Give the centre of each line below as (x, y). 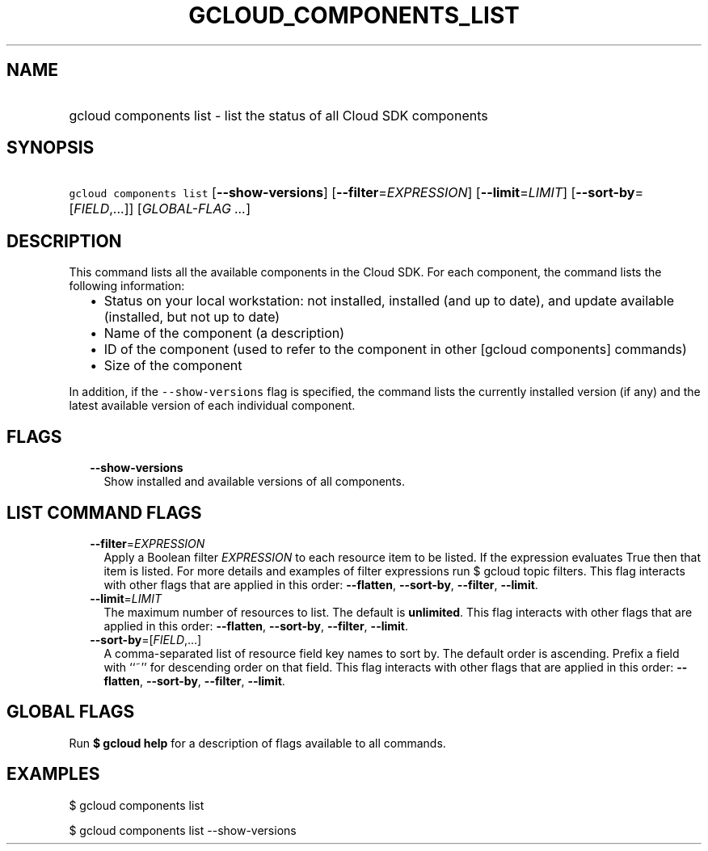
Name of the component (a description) (224, 333)
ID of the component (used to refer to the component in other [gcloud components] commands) (395, 350)
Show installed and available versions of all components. (254, 482)
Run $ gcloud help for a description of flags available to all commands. (257, 743)
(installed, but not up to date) (192, 317)
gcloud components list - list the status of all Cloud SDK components (278, 115)
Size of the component (173, 366)
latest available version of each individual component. (212, 406)
